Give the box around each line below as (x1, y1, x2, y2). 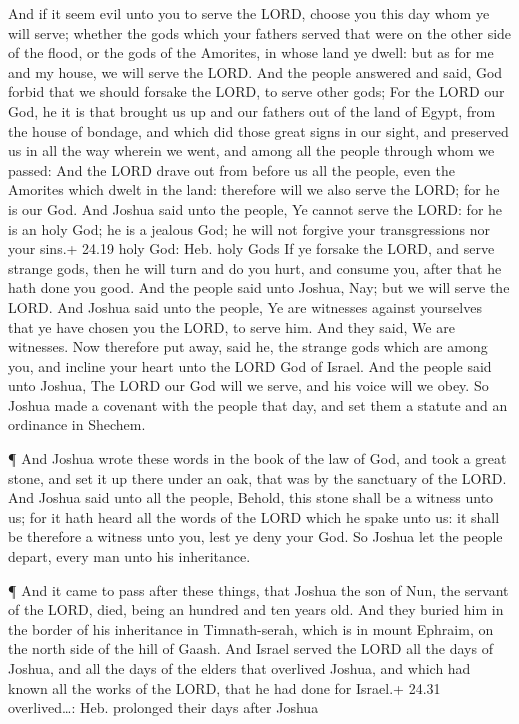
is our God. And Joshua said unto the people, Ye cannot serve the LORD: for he (8, 198, 503, 219)
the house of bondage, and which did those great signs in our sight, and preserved (8, 120, 509, 141)
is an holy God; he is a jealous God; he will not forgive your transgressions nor (8, 218, 491, 239)
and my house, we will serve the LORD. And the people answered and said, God (8, 61, 503, 82)
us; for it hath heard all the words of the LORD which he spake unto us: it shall (8, 506, 500, 527)
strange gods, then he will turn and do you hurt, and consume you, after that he (8, 257, 502, 278)
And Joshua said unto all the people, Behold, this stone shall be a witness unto (8, 487, 494, 508)
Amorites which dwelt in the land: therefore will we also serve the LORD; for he (8, 179, 500, 200)
